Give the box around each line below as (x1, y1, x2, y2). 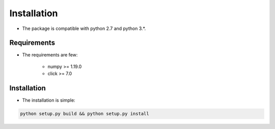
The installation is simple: (22, 97, 76, 104)
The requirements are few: (22, 52, 78, 58)
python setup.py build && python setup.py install (20, 111, 150, 117)
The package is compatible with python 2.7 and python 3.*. (22, 25, 146, 31)
